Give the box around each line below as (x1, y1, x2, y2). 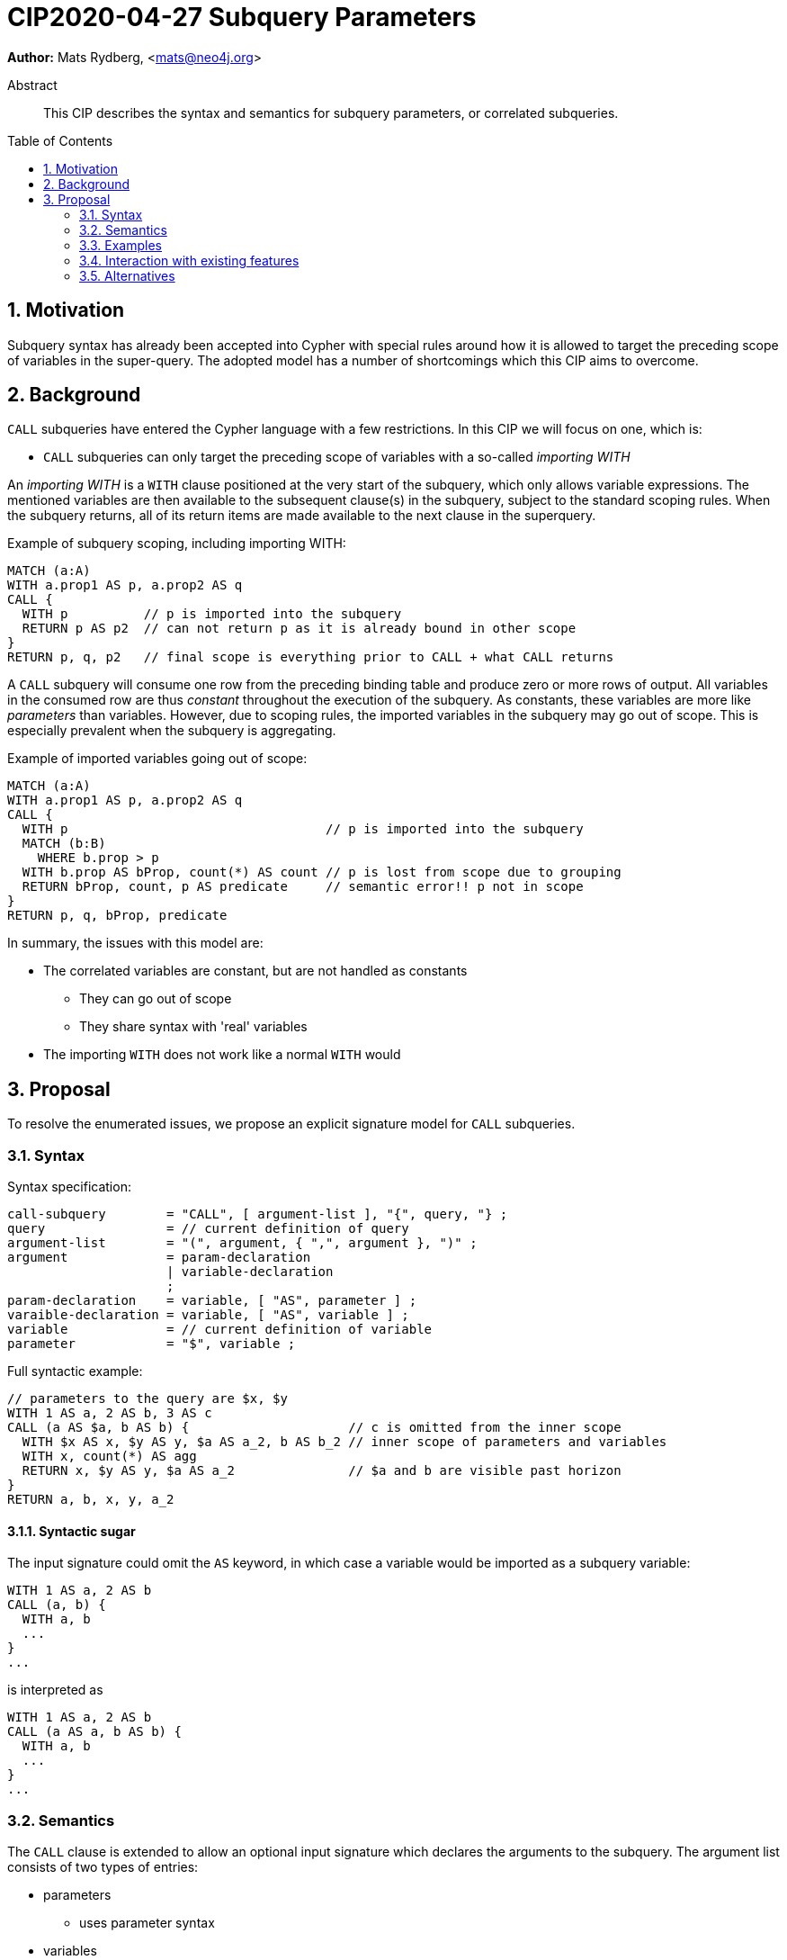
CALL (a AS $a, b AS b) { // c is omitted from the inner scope (7, 1420, 622, 1435)
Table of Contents (7, 132, 113, 148)
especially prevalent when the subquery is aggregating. (7, 723, 336, 739)
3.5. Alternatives (79, 267, 175, 283)
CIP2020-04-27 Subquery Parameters (7, 2, 477, 32)
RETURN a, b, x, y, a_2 (7, 1492, 174, 1507)
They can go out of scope (79, 991, 232, 1007)
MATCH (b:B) (22, 836, 106, 851)
